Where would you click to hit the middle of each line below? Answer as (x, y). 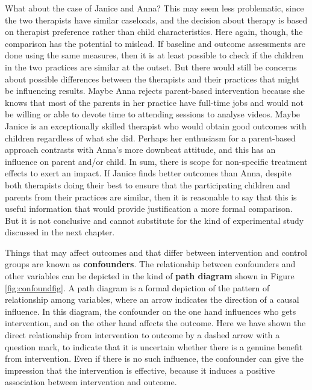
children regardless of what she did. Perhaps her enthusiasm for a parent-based (150, 138)
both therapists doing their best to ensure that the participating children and (148, 184)
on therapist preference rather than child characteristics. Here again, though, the (154, 32)
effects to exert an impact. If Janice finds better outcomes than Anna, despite (148, 173)
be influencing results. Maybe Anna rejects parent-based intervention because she (155, 91)
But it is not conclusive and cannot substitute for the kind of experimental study (154, 220)
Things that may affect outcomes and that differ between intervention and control (156, 252)
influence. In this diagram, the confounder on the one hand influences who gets (151, 311)
